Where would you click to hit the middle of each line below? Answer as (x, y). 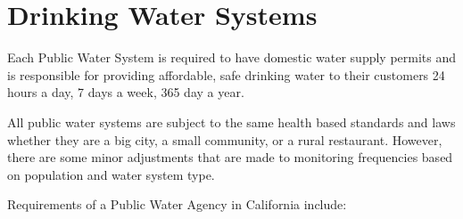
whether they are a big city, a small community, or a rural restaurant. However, (225, 139)
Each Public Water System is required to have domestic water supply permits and (232, 57)
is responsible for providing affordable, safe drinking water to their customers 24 (226, 74)
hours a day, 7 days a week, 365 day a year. (126, 92)
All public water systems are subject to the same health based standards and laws (231, 122)
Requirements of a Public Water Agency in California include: (177, 204)
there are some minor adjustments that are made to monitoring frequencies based (230, 157)
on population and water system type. (111, 174)
